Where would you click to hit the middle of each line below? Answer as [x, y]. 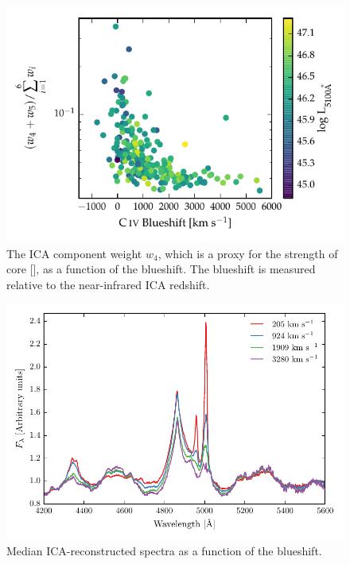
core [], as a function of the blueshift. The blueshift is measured [161, 269]
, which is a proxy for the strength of [248, 253]
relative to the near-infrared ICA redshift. [108, 284]
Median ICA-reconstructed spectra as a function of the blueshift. [164, 550]
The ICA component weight [74, 253]
